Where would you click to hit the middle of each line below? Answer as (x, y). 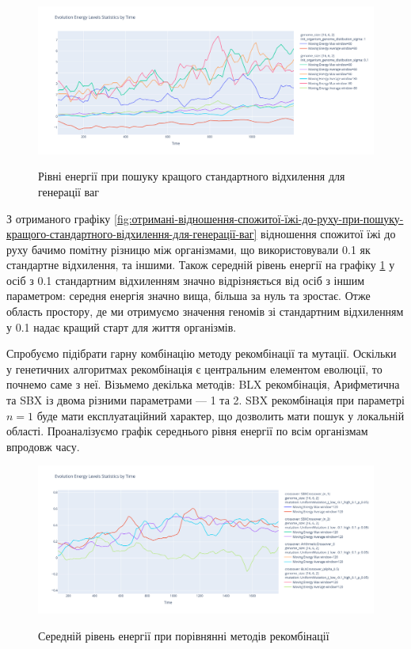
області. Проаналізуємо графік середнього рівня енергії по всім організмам (187, 431)
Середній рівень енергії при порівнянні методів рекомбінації (184, 635)
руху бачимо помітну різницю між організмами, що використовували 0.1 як (188, 249)
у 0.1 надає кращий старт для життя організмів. (122, 326)
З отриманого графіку (59, 218)
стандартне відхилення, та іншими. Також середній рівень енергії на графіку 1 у (201, 265)
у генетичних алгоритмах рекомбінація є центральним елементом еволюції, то (194, 368)
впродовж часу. (43, 446)
